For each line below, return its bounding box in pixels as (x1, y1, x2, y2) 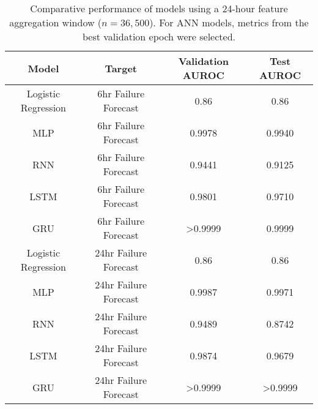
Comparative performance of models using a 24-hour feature (30, 1, 288, 15)
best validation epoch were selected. (83, 29, 235, 43)
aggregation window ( (9, 15, 102, 29)
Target (105, 61, 137, 75)
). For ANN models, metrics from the (149, 15, 309, 29)
